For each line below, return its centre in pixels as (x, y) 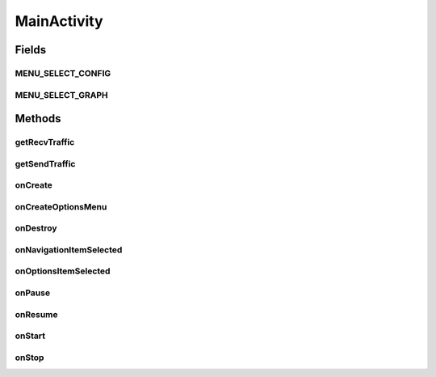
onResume (36, 314)
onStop (29, 358)
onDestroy (36, 228)
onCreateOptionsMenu (61, 206)
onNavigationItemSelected (69, 249)
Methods (38, 119)
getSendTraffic (45, 163)
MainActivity (59, 21)
